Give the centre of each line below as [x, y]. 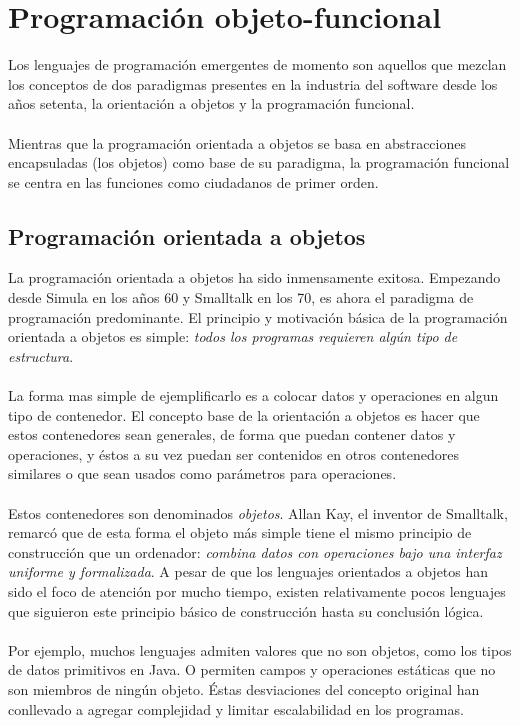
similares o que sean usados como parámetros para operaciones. [202, 473]
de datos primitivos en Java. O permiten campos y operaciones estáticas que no [252, 669]
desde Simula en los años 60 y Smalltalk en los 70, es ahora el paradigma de [241, 297]
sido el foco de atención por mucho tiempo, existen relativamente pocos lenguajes [257, 590]
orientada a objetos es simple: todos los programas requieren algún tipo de [233, 336]
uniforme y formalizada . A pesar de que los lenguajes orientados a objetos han [248, 571]
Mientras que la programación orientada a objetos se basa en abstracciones [237, 142]
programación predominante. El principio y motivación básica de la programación [258, 316]
